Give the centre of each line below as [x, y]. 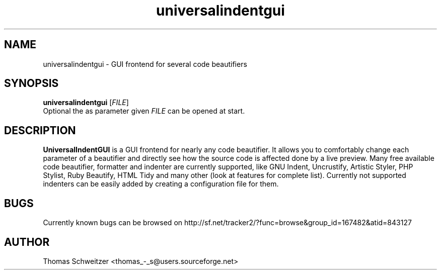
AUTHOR [27, 242]
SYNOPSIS [31, 83]
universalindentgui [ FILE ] [86, 103]
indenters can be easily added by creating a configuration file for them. [161, 184]
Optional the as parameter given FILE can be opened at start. [144, 111]
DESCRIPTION [40, 130]
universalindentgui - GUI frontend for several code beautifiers [145, 64]
